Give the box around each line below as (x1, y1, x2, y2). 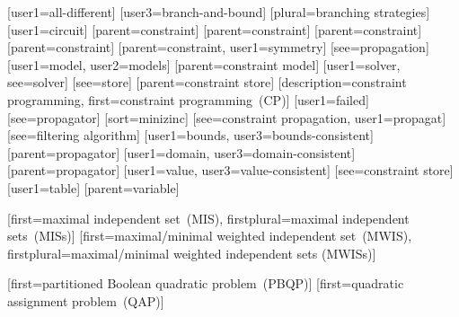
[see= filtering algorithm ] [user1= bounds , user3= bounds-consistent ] (7, 126, 374, 145)
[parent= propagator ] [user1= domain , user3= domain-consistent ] (7, 143, 356, 162)
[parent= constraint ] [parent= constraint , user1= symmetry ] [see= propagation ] (7, 38, 429, 57)
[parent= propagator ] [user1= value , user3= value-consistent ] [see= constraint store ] (7, 161, 454, 180)
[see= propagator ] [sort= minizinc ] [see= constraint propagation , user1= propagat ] (7, 108, 446, 127)
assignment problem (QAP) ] (7, 291, 164, 310)
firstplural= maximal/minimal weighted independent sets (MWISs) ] (7, 243, 376, 262)
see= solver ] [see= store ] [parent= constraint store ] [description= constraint (7, 73, 407, 92)
